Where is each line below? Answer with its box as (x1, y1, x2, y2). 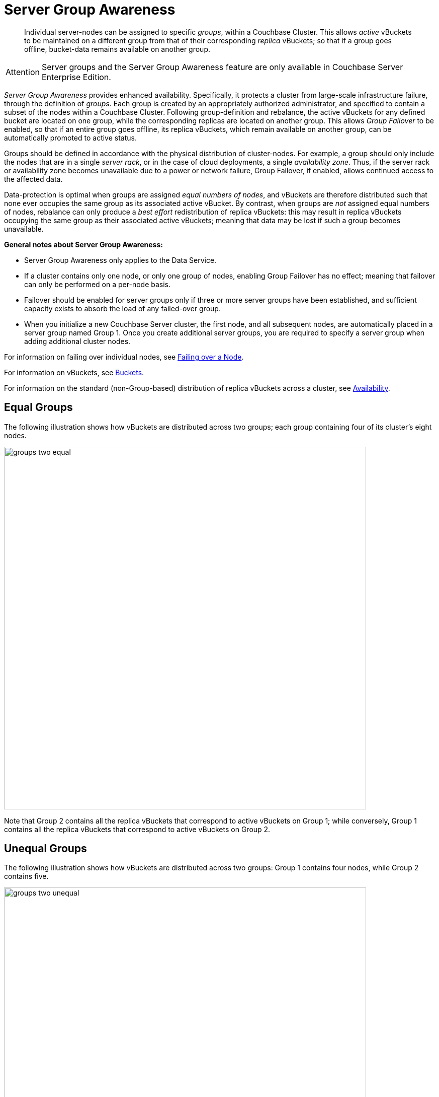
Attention (6, 66, 40, 77)
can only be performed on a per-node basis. (24, 280, 171, 289)
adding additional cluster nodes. (24, 336, 131, 346)
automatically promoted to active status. (4, 133, 137, 142)
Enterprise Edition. (41, 72, 111, 82)
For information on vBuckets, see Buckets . (4, 368, 144, 377)
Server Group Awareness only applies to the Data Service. (24, 255, 217, 264)
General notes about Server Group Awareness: (4, 240, 163, 249)
